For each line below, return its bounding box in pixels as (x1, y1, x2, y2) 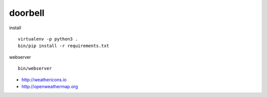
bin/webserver (18, 66, 52, 71)
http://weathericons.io (21, 77, 67, 83)
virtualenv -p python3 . (18, 36, 78, 42)
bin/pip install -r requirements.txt (18, 43, 110, 49)
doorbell (9, 7, 44, 18)
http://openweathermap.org (21, 83, 79, 89)
